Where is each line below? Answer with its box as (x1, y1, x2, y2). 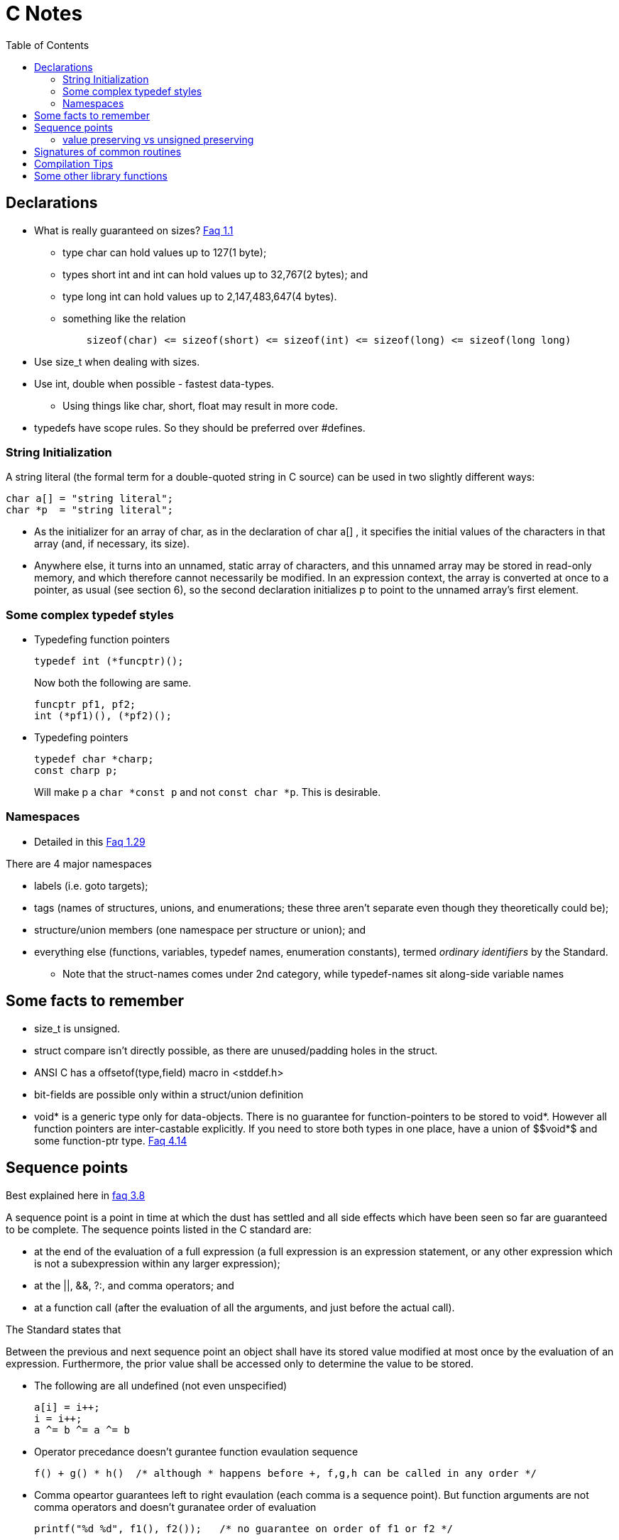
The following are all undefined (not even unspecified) (34, 1379, 287, 1392)
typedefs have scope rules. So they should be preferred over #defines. (34, 421, 366, 434)
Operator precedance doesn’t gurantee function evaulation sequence (34, 1445, 358, 1458)
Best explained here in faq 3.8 (6, 1189, 146, 1201)
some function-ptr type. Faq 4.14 (34, 1134, 187, 1147)
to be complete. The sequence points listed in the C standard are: (6, 1223, 312, 1235)
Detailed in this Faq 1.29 (34, 835, 146, 848)
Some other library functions (34, 169, 168, 182)
